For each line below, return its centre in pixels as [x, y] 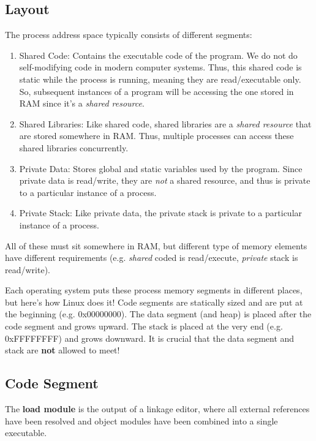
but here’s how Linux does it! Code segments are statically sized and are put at [154, 302]
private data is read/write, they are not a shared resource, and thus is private [165, 180]
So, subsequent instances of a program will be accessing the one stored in [156, 91]
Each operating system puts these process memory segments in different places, [154, 290]
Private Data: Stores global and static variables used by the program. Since [161, 168]
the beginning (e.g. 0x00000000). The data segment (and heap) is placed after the [158, 314]
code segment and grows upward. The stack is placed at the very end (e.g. [144, 326]
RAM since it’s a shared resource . [82, 103]
